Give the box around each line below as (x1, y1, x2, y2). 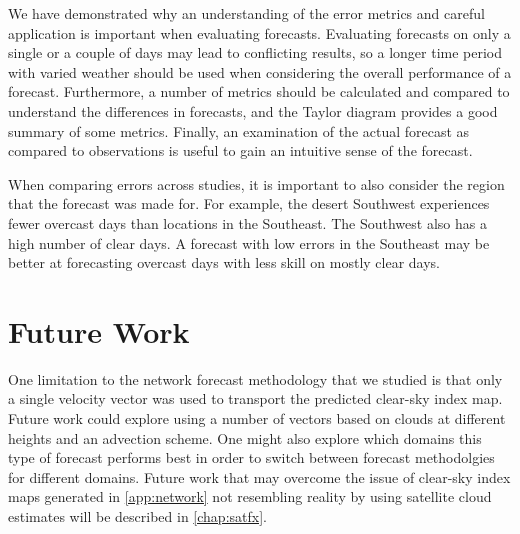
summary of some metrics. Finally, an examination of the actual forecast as (8, 120, 470, 141)
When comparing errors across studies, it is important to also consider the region (8, 173, 505, 194)
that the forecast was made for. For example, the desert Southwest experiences (8, 193, 490, 214)
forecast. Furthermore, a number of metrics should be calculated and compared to (8, 81, 510, 102)
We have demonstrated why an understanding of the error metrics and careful (8, 3, 485, 23)
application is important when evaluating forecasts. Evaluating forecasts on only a (8, 22, 511, 43)
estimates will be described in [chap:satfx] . (8, 506, 267, 526)
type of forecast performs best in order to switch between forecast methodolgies (8, 447, 495, 468)
